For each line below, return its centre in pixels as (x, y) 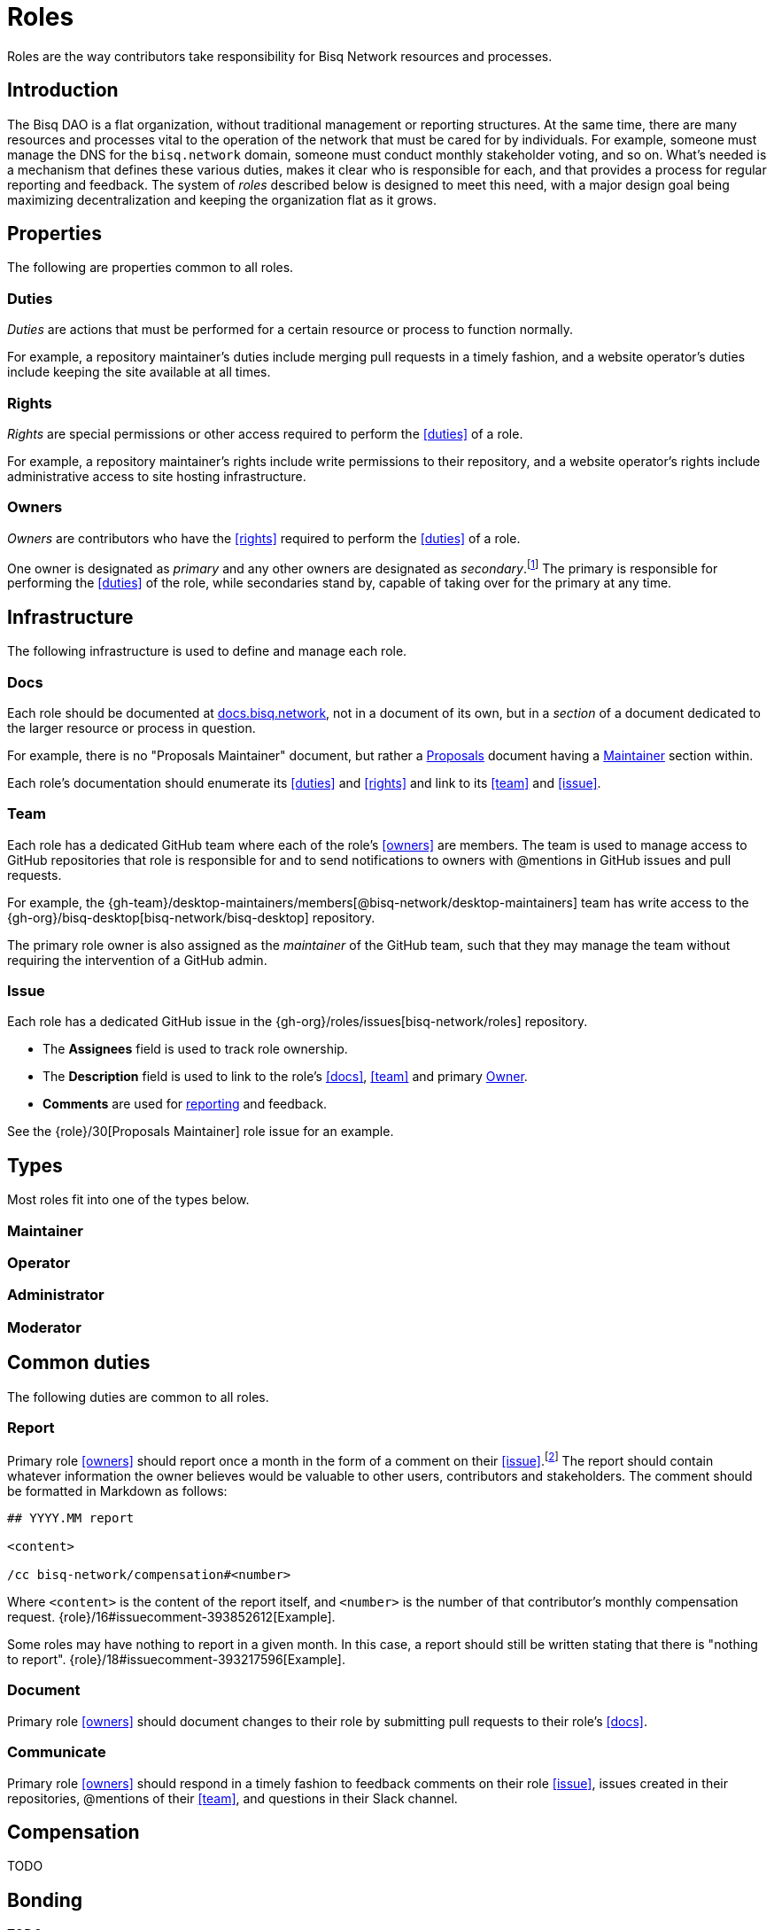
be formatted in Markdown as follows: (117, 1491)
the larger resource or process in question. (132, 728)
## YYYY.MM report (71, 1518)
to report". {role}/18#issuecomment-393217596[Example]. (176, 1660)
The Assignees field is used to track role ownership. (195, 1049)
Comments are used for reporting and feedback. (185, 1104)
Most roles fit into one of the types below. (128, 1200)
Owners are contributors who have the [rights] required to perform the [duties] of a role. (264, 538)
